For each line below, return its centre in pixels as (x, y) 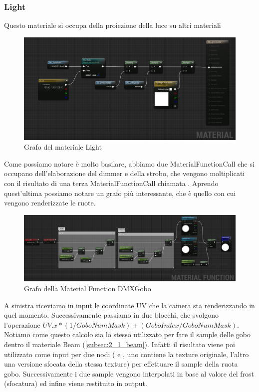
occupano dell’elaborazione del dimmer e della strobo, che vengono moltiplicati (125, 173)
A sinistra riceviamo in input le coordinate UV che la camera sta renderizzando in (129, 305)
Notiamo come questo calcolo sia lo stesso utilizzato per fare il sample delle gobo (127, 334)
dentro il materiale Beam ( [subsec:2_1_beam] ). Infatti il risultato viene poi (120, 344)
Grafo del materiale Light (63, 147)
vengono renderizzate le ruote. (50, 203)
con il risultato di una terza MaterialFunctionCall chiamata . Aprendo (111, 183)
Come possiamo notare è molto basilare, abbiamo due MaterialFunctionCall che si (129, 163)
